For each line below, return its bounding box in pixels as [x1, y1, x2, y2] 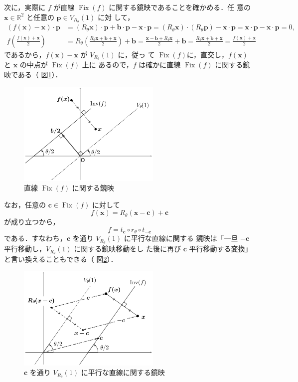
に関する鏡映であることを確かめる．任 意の [109, 2, 251, 12]
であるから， [4, 49, 46, 59]
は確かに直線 [139, 59, 181, 70]
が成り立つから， [4, 216, 60, 227]
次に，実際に [4, 2, 46, 12]
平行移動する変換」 [189, 243, 252, 254]
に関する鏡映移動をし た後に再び [74, 243, 181, 254]
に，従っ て [118, 49, 155, 59]
